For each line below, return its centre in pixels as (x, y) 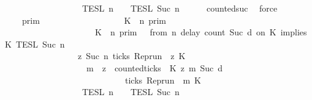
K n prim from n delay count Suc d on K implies (201, 32)
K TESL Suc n (35, 44)
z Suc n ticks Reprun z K (131, 56)
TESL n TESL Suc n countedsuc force (180, 8)
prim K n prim (94, 20)
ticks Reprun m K (163, 80)
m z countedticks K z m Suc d (154, 67)
